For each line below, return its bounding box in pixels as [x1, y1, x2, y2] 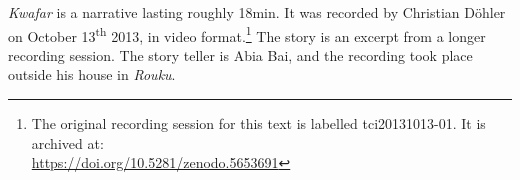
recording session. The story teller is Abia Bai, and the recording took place [8, 44, 473, 65]
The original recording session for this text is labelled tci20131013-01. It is [31, 113, 486, 134]
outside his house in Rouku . [8, 64, 176, 85]
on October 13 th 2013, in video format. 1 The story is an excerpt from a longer [8, 22, 486, 46]
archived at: [31, 132, 104, 153]
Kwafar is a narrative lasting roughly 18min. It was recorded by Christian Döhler [8, 2, 506, 22]
